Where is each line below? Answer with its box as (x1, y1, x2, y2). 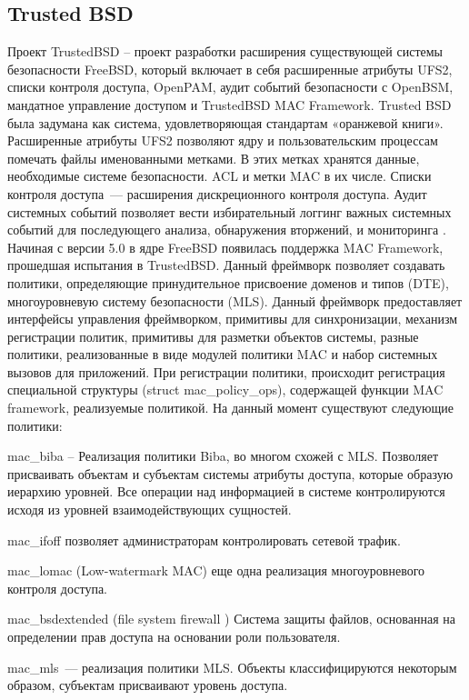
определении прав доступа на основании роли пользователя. (7, 627, 341, 646)
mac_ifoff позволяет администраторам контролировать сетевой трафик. (7, 530, 401, 549)
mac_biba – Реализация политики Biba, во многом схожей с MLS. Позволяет (7, 446, 438, 465)
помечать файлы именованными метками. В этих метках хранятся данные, (7, 148, 420, 167)
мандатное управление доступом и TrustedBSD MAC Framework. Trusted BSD (7, 95, 452, 114)
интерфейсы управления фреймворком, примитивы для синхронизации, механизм (7, 309, 458, 328)
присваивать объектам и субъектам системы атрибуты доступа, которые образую (7, 464, 454, 483)
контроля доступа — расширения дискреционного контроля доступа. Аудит (7, 184, 427, 203)
